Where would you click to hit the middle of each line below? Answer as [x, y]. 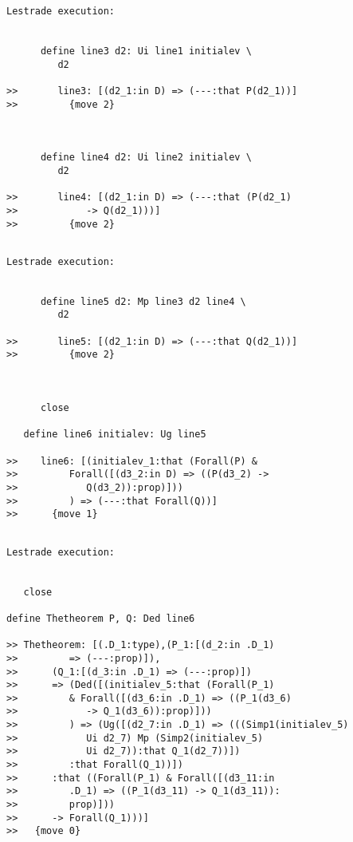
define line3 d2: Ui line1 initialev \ [146, 51]
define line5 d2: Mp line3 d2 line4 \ [143, 301]
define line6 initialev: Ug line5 [115, 435]
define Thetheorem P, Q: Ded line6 [101, 618]
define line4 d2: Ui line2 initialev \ [146, 158]
